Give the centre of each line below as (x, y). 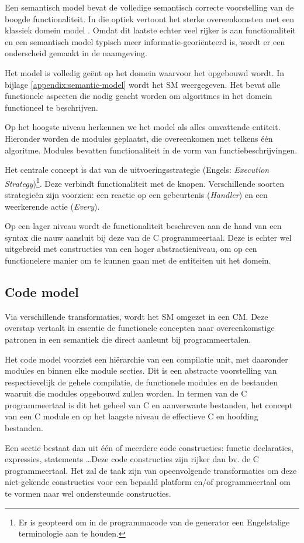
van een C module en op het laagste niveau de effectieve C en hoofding (132, 416)
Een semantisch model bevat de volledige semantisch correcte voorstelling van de (149, 7)
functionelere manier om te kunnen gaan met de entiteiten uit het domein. (138, 260)
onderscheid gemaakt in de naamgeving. (76, 53)
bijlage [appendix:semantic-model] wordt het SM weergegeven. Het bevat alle (143, 84)
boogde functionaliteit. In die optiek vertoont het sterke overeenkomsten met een (149, 18)
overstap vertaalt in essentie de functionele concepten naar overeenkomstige (140, 328)
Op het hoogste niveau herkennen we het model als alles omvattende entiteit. (143, 127)
